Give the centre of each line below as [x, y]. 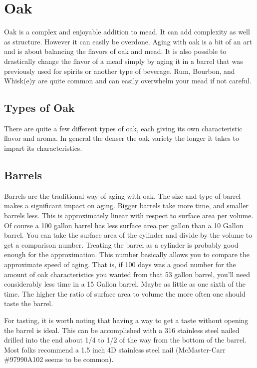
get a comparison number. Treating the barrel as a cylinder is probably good [121, 244]
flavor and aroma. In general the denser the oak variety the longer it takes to [122, 138]
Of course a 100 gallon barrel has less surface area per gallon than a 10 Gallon [124, 225]
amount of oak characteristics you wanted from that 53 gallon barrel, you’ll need [127, 274]
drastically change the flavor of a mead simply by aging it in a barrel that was [124, 61]
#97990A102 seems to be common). [59, 359]
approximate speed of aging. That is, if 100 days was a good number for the [120, 264]
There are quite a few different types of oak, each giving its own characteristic [123, 128]
